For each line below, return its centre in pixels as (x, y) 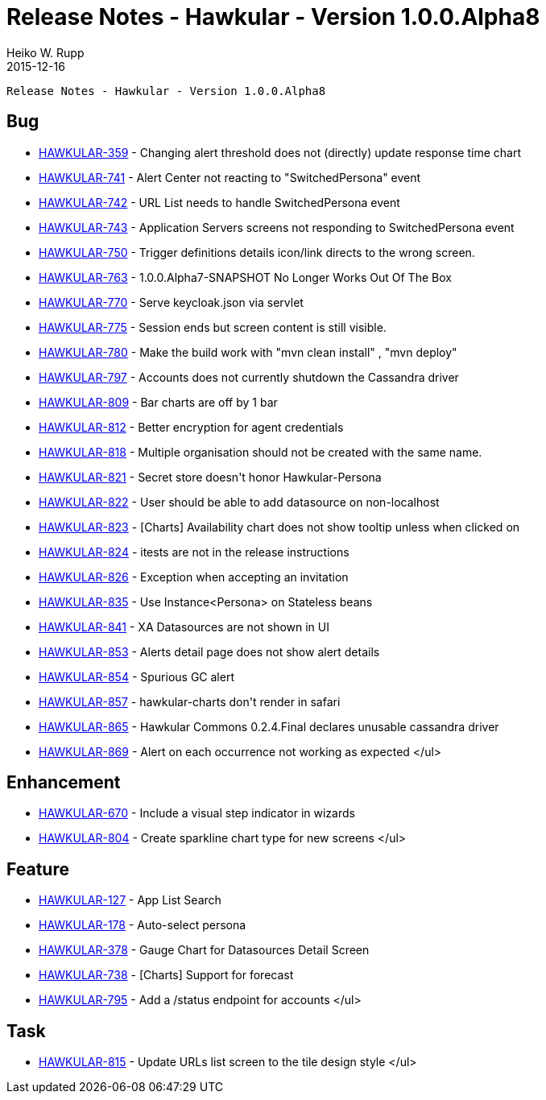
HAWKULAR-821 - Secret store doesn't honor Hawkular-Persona (210, 477)
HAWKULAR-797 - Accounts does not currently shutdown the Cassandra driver (249, 377)
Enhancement (64, 783)
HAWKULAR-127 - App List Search (130, 900)
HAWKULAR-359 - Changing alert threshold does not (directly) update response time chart (280, 152)
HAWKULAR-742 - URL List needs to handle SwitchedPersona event (219, 202)
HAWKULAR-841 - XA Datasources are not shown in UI (184, 627)
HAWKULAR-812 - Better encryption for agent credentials (191, 427)
